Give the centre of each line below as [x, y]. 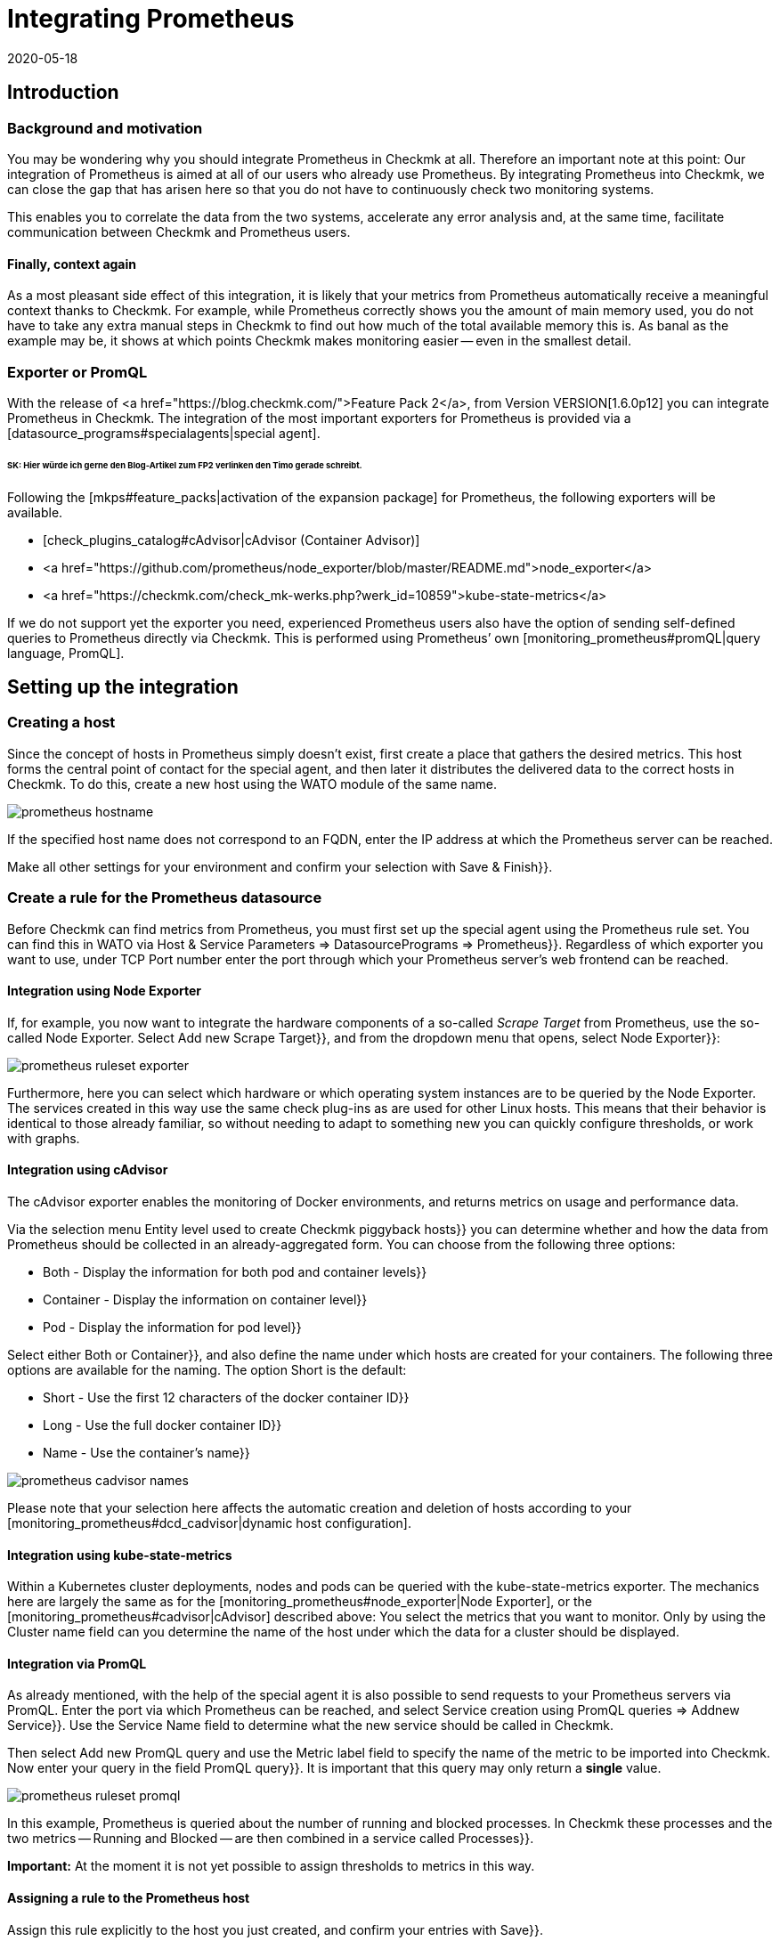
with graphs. [44, 1138]
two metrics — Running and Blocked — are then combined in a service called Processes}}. [271, 1839]
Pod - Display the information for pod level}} [172, 1328]
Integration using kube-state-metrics [120, 1555]
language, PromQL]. [66, 653]
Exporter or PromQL [77, 372]
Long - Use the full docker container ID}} [162, 1425]
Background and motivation [105, 128]
